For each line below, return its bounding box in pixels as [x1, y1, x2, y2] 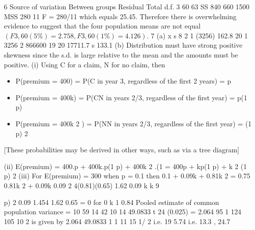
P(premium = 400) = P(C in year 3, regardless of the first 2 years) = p [15, 76, 231, 86]
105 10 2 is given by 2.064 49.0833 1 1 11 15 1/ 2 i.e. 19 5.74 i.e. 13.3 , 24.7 [4, 216, 230, 226]
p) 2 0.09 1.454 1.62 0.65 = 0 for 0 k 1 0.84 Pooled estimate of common [4, 197, 219, 207]
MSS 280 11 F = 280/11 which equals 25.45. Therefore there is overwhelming [4, 11, 237, 21]
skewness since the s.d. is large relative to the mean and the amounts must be [4, 49, 238, 59]
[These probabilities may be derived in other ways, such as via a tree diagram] [4, 144, 239, 155]
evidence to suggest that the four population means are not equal [4, 21, 201, 31]
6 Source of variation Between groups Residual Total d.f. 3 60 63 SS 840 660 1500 [4, 1, 250, 11]
